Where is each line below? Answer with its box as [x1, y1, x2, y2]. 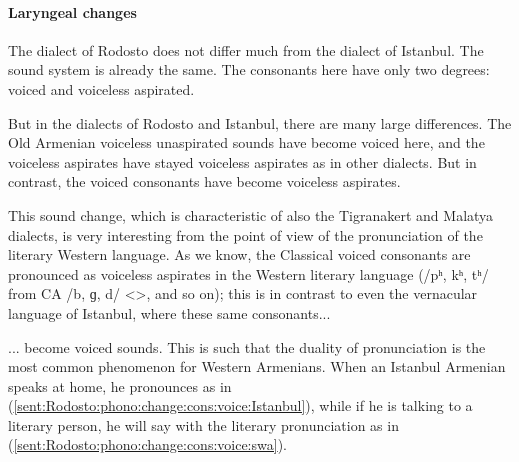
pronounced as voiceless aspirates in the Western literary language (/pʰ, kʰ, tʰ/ [8, 263, 489, 284]
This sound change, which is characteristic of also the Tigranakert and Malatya [8, 204, 494, 225]
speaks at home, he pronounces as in [8, 375, 232, 396]
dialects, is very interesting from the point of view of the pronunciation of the [8, 224, 483, 245]
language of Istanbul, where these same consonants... [8, 302, 331, 323]
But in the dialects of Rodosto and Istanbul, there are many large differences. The [8, 112, 512, 133]
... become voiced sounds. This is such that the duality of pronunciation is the [8, 336, 486, 357]
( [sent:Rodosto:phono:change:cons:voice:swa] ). [8, 434, 287, 455]
